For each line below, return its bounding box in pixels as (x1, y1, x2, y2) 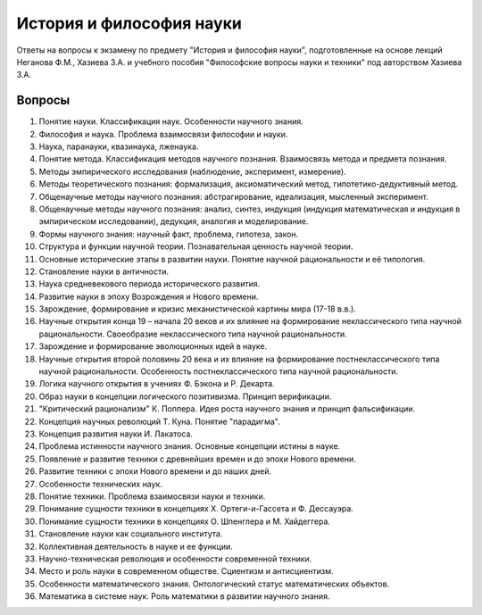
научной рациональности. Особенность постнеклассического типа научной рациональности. (38, 366, 399, 377)
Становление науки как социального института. (38, 528, 223, 539)
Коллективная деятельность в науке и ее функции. (38, 541, 234, 552)
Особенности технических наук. (38, 478, 162, 489)
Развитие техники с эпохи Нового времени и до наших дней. (38, 466, 272, 477)
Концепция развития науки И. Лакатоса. (38, 428, 194, 439)
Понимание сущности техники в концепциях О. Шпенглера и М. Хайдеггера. (38, 516, 330, 527)
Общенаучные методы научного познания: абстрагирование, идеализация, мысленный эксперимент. (38, 191, 428, 202)
